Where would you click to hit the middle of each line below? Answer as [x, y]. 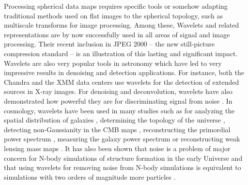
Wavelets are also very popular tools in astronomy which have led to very [113, 63]
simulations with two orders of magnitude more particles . [90, 177]
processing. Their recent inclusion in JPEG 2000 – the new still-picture [109, 44]
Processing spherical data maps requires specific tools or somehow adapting [116, 6]
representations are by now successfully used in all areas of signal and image [117, 34]
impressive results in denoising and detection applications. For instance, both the [124, 72]
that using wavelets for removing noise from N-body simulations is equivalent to [123, 167]
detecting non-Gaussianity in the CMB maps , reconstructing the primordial [117, 129]
